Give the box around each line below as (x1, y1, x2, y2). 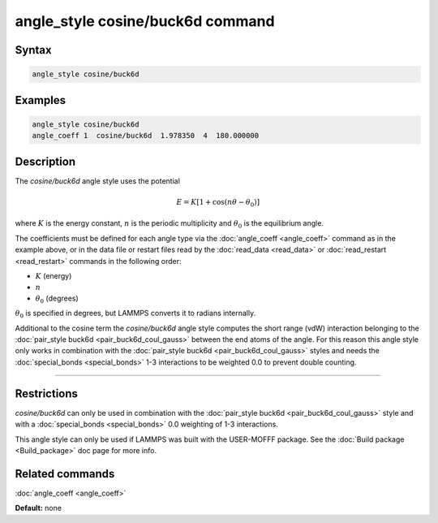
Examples (15, 93, 67, 107)
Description (15, 154, 76, 168)
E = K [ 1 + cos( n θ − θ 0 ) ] (176, 197, 260, 209)
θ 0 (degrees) (35, 293, 79, 305)
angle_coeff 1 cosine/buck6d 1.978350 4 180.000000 (32, 131, 260, 140)
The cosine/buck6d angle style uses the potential (15, 175, 180, 186)
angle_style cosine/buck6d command (15, 12, 275, 30)
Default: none (15, 504, 62, 513)
